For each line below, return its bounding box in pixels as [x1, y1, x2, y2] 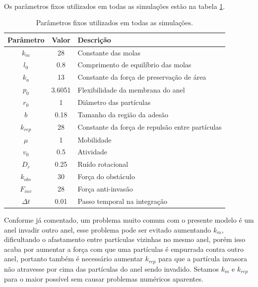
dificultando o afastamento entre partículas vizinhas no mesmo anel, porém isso [4, 234, 246, 244]
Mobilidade [77, 134, 112, 144]
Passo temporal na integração [77, 195, 167, 206]
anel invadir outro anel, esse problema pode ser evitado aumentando [4, 224, 211, 235]
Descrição [77, 34, 111, 45]
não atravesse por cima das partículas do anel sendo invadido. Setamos [4, 263, 219, 274]
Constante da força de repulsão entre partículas [77, 122, 222, 132]
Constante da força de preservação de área [77, 72, 206, 82]
